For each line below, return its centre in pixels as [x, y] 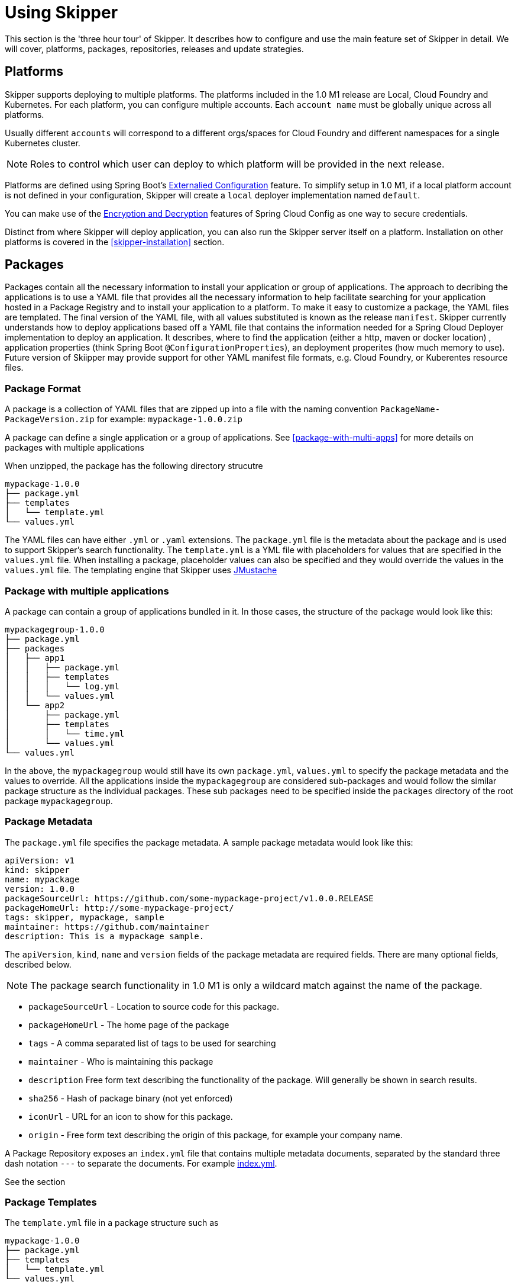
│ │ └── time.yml [65, 733]
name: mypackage [42, 879]
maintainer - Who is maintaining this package [121, 1061]
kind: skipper [37, 870]
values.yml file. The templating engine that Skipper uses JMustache [141, 570]
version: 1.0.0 [40, 889]
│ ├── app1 [35, 658]
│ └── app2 [35, 705]
